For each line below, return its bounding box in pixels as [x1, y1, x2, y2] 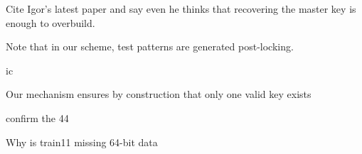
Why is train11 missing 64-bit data [6, 134, 158, 149]
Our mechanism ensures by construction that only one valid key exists [6, 87, 312, 101]
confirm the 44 [6, 110, 69, 125]
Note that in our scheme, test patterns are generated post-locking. [6, 39, 294, 54]
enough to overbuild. [6, 15, 95, 30]
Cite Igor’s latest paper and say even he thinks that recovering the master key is [6, 1, 356, 16]
